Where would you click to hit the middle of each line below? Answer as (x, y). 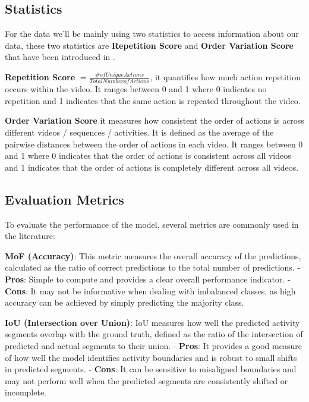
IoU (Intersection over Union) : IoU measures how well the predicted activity (152, 322)
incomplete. (26, 392)
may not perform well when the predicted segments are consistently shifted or (146, 380)
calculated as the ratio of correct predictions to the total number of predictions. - (153, 267)
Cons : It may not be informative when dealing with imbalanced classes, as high (150, 290)
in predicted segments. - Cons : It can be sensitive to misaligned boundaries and (151, 369)
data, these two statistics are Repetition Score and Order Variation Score (149, 45)
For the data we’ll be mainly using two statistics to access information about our (152, 34)
